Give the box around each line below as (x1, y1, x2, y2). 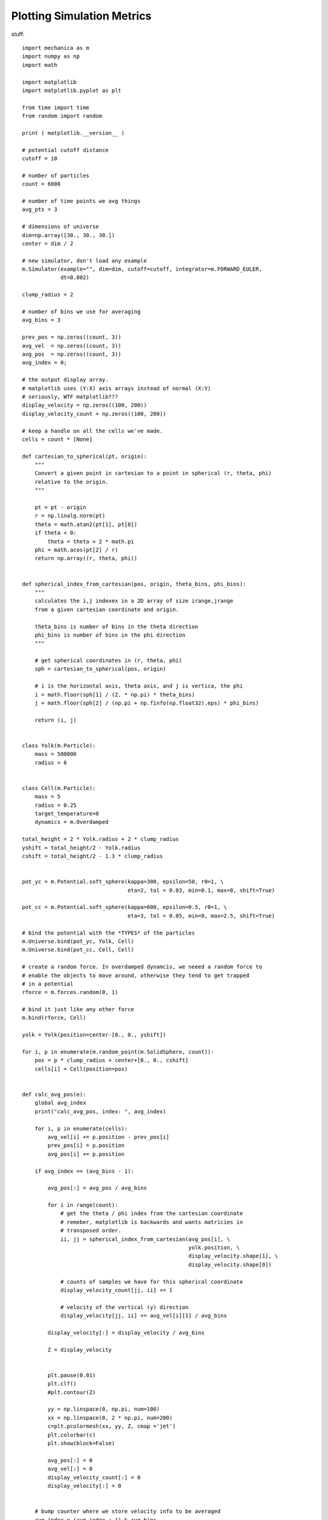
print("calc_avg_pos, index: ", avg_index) (34, 1108, 166, 1115)
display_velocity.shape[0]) (188, 1261, 272, 1268)
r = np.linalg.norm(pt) (34, 513, 106, 519)
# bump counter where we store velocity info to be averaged (34, 1508, 221, 1515)
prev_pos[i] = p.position (47, 1142, 125, 1149)
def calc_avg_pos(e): (22, 1091, 86, 1097)
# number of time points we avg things (22, 198, 141, 204)
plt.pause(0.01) (47, 1372, 96, 1378)
